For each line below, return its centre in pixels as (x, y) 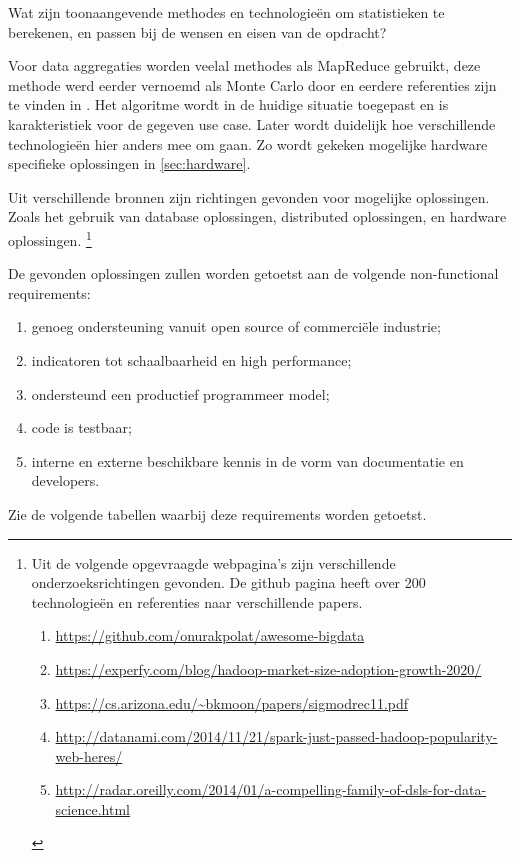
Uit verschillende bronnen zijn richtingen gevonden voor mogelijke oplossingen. (249, 196)
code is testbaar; (81, 427)
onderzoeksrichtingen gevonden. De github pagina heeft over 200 (228, 582)
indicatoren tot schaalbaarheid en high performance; (191, 359)
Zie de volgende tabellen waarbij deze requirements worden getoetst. (217, 513)
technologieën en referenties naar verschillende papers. (197, 601)
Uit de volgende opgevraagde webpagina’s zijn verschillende (213, 562)
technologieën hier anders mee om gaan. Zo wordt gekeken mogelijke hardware (248, 143)
